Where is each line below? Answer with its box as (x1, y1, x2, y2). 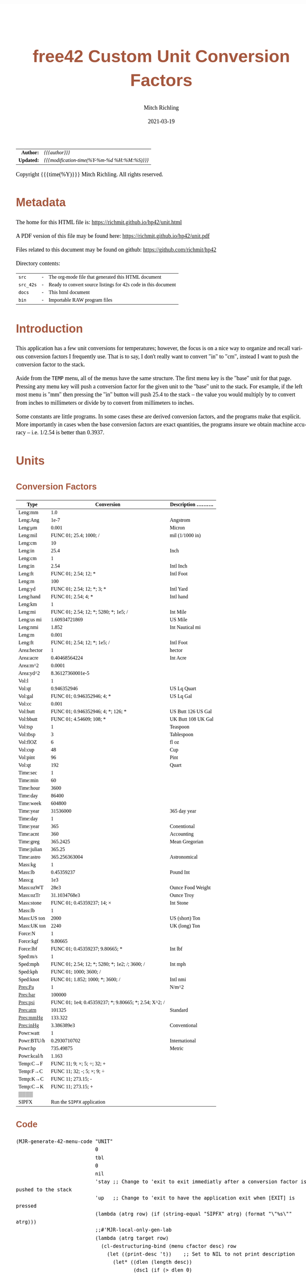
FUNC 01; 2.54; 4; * (50, 594, 93, 600)
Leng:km (18, 601, 37, 607)
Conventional (169, 1022, 197, 1028)
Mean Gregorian (169, 839, 203, 845)
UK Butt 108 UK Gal (169, 716, 214, 722)
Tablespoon (169, 731, 194, 738)
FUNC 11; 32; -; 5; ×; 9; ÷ (50, 1068, 105, 1074)
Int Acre (169, 655, 187, 661)
